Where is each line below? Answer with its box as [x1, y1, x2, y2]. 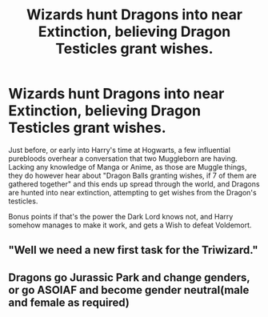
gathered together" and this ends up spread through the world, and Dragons [8, 179, 260, 189]
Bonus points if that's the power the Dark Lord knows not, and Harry [8, 211, 234, 221]
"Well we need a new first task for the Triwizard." [8, 243, 258, 257]
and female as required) [8, 295, 130, 309]
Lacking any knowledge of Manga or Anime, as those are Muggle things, [8, 162, 247, 171]
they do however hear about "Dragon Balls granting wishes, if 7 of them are [8, 171, 258, 180]
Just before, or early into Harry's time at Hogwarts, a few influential [8, 145, 230, 154]
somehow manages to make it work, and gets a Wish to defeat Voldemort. [8, 220, 252, 230]
